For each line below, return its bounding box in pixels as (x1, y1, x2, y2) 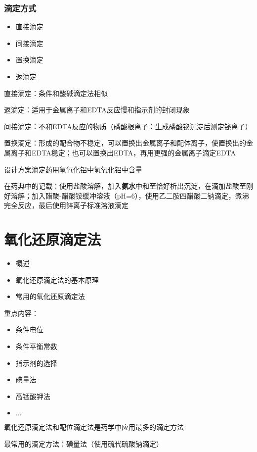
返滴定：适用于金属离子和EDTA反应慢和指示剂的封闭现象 (4, 104, 190, 115)
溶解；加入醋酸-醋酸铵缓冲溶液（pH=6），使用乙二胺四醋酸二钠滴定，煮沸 (10, 190, 249, 201)
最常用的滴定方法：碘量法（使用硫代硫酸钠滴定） (4, 439, 163, 449)
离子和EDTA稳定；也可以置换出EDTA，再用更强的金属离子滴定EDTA (10, 147, 236, 157)
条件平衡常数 (15, 341, 57, 352)
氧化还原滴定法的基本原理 (15, 274, 99, 285)
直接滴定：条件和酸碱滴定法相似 (4, 88, 108, 98)
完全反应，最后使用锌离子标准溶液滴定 (4, 200, 128, 210)
